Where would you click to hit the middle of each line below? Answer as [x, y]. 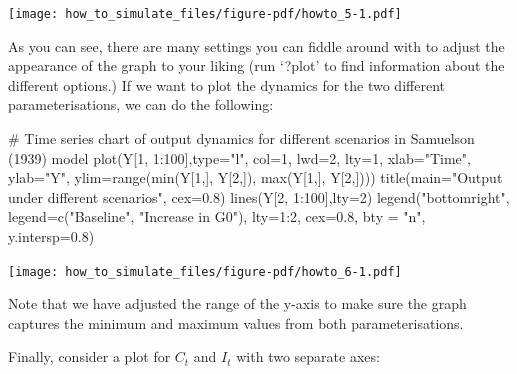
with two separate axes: [308, 356]
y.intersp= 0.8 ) [51, 236]
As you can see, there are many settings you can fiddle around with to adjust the [256, 45]
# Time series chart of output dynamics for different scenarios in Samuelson [241, 138]
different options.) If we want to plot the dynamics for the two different [226, 84]
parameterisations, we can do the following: [141, 104]
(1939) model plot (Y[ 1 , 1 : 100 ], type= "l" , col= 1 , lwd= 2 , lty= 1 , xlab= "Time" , [239, 157]
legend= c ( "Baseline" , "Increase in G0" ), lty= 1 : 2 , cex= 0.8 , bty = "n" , [217, 216]
